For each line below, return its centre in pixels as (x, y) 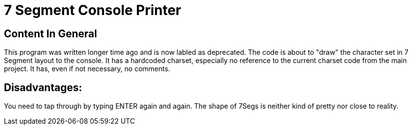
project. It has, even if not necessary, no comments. (87, 69)
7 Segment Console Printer (93, 10)
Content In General (51, 33)
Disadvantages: (43, 87)
